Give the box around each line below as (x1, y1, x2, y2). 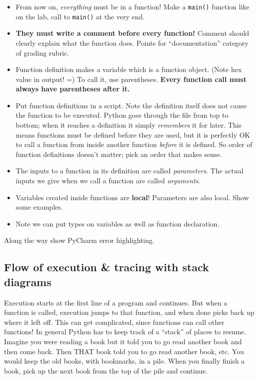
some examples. (15, 202, 63, 212)
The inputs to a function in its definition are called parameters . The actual (15, 165, 244, 176)
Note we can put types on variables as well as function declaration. (15, 218, 220, 228)
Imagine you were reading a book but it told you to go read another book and (4, 336, 242, 346)
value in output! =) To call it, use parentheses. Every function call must (15, 74, 247, 84)
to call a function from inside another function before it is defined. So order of (15, 139, 253, 150)
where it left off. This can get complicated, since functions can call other (4, 316, 225, 327)
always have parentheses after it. (15, 83, 130, 94)
